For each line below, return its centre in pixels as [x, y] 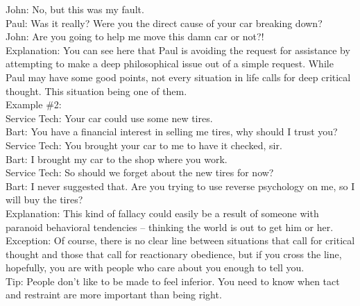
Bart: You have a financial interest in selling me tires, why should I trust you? [172, 131]
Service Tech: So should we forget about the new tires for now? [140, 172]
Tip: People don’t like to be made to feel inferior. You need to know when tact [173, 281]
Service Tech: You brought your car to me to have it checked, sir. [144, 145]
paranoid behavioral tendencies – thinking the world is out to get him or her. [170, 227]
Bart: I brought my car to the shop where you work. [117, 159]
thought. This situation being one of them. [96, 91]
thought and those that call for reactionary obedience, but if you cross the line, [174, 254]
